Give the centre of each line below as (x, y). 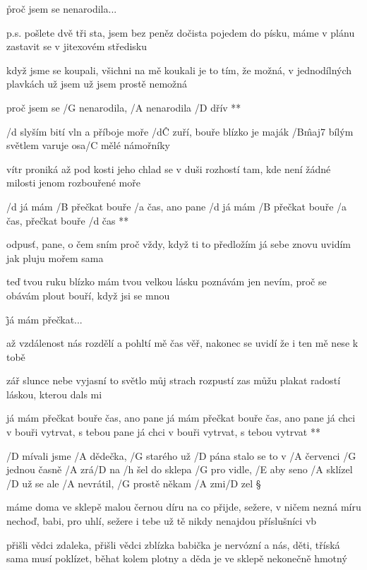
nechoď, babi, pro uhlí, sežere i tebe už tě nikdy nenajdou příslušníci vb (162, 521)
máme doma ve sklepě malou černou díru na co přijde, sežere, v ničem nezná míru (184, 507)
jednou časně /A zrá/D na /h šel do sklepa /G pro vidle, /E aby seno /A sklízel (180, 469)
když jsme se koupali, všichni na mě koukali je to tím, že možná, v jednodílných (179, 70)
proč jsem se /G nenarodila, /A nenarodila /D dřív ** (124, 107)
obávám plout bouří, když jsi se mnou (88, 295)
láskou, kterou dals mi (54, 394)
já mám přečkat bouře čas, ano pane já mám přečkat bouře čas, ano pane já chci (181, 418)
